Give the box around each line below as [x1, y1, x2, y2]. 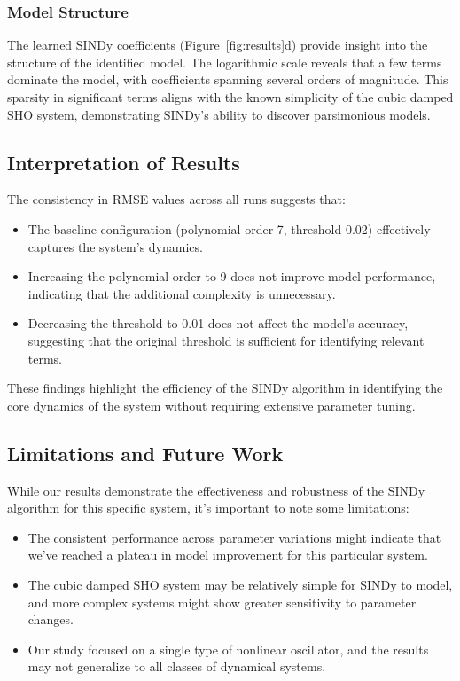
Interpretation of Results [7, 148, 240, 176]
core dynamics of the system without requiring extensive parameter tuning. [7, 395, 416, 414]
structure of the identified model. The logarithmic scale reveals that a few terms [7, 52, 442, 71]
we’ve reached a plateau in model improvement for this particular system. [27, 545, 428, 564]
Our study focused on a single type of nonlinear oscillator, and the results [27, 639, 429, 658]
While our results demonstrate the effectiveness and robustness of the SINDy [7, 481, 425, 499]
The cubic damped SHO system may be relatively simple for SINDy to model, [27, 575, 453, 593]
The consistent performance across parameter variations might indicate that [27, 528, 441, 546]
